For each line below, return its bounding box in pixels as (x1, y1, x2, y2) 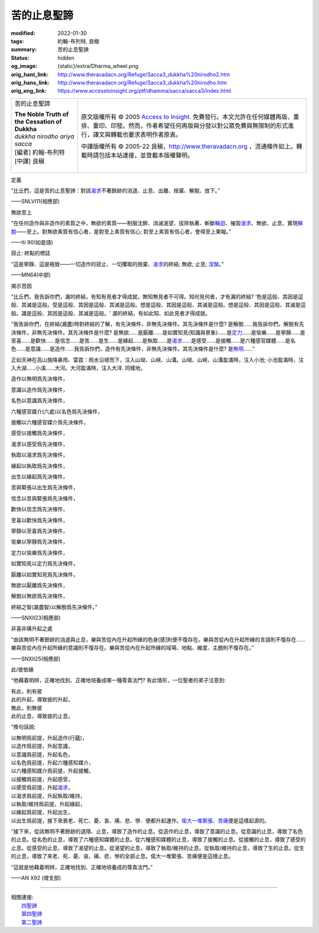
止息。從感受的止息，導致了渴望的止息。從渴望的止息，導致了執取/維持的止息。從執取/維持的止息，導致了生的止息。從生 (11, 844, 305, 851)
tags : (11, 37, 24, 44)
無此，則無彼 (11, 704, 43, 711)
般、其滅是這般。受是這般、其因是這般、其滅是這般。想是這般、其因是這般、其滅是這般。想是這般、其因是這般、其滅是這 (11, 302, 306, 309)
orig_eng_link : (11, 88, 47, 95)
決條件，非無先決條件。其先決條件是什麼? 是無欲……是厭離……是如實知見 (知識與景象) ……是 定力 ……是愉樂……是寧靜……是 (11, 329, 305, 336)
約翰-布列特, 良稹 (57, 37, 100, 44)
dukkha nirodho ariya (14, 132, 74, 140)
